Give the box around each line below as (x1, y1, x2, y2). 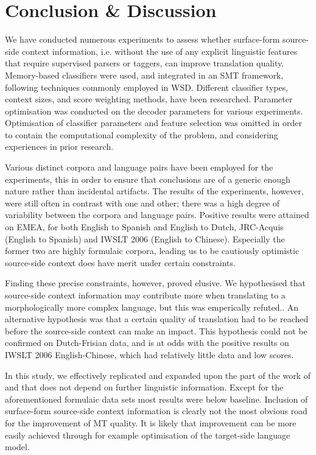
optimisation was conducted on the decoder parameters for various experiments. (5, 104, 303, 117)
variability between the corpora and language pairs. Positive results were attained (5, 208, 309, 221)
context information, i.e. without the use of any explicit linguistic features (22, 44, 298, 57)
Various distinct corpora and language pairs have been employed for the (5, 161, 273, 174)
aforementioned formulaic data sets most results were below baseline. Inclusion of (5, 392, 308, 405)
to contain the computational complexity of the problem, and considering (5, 128, 278, 141)
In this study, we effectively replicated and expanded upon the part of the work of (5, 369, 311, 381)
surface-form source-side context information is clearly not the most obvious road (5, 404, 307, 417)
